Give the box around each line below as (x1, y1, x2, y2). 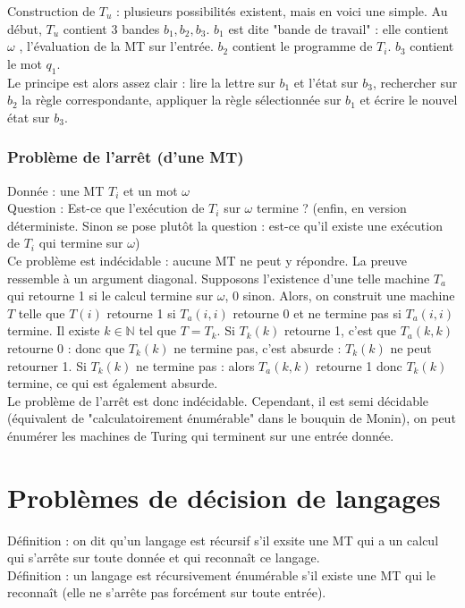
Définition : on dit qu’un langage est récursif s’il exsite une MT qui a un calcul (7, 530, 439, 549)
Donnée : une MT (7, 181, 105, 199)
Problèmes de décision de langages (7, 478, 441, 515)
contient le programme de (232, 37, 373, 55)
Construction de (7, 2, 96, 20)
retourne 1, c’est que (283, 321, 396, 340)
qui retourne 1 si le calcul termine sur (7, 286, 214, 305)
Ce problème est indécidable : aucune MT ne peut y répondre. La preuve (7, 250, 407, 269)
